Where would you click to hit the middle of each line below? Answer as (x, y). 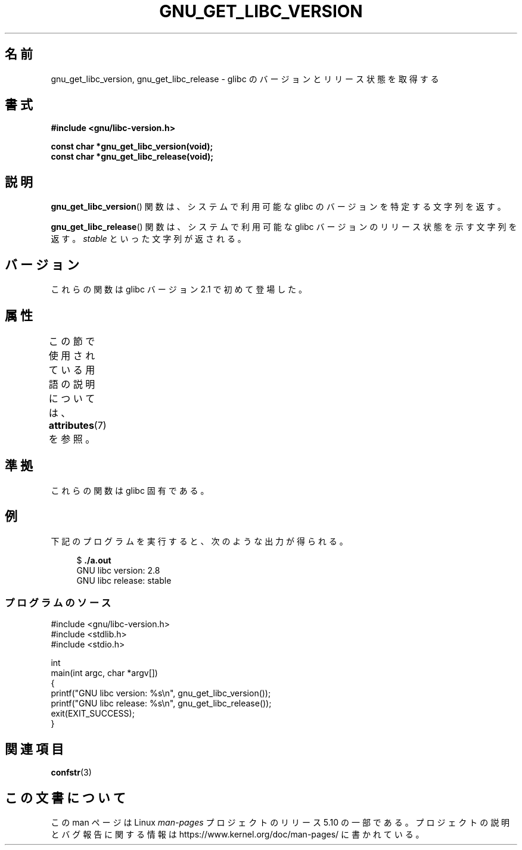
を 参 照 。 (72, 439)
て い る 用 (72, 370)
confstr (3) (71, 773)
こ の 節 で (72, 341)
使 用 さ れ (72, 355)
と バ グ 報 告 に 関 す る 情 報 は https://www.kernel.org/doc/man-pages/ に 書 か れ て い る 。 (237, 835)
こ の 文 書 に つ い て (65, 798)
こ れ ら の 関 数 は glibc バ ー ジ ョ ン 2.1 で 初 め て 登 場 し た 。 (179, 289)
